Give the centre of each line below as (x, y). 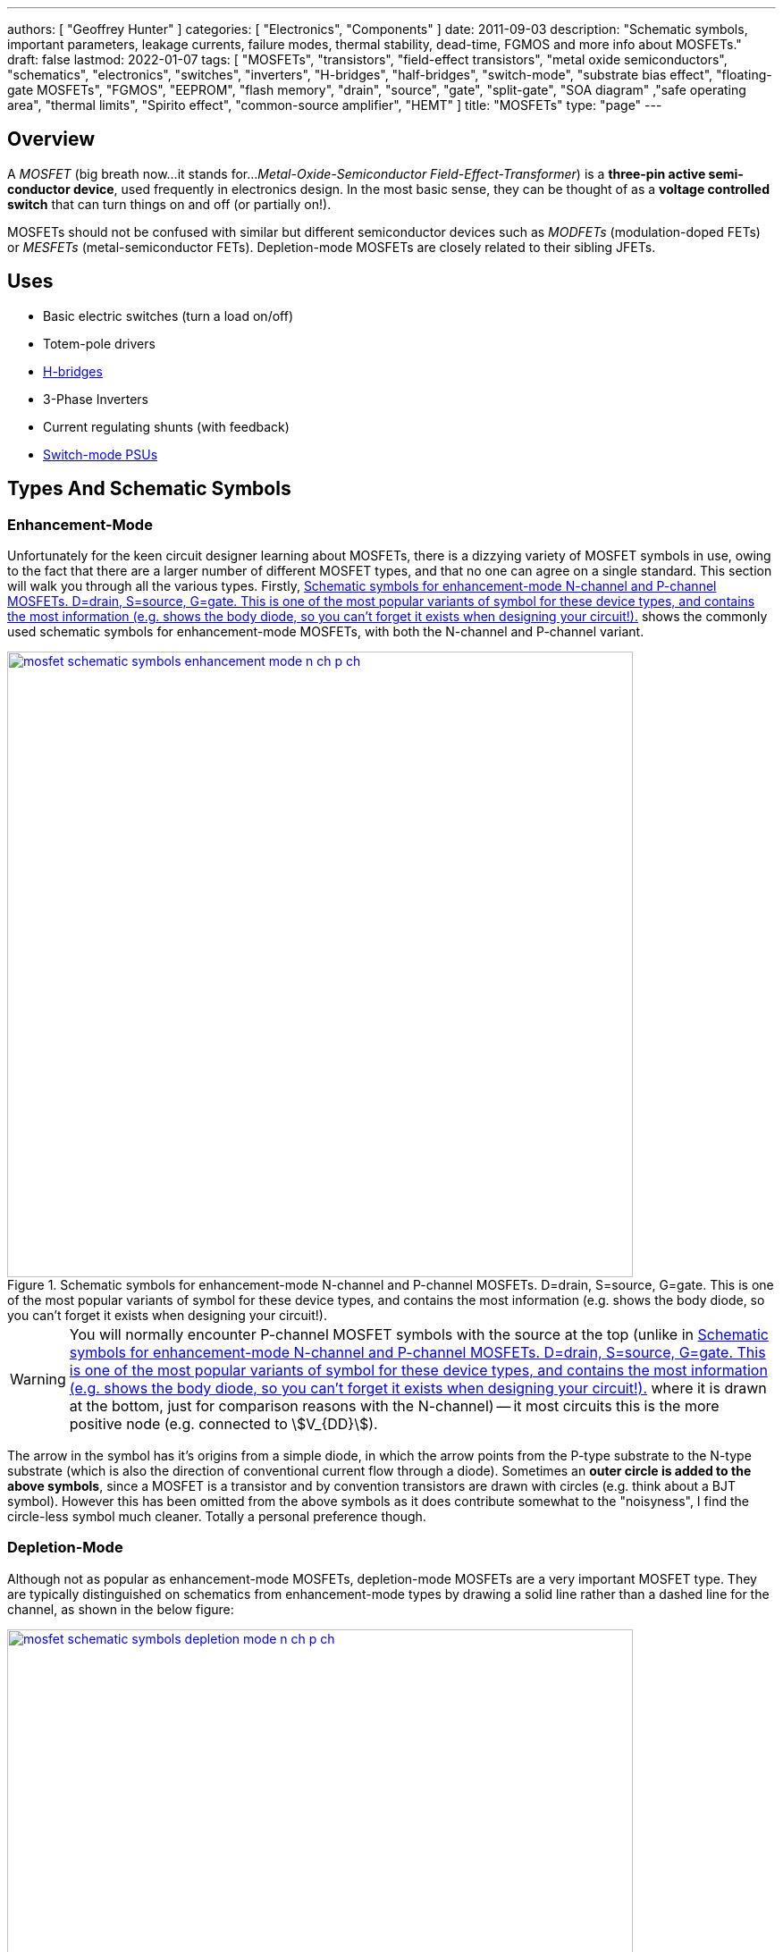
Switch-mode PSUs (101, 454)
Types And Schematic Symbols (149, 489)
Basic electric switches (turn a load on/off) (168, 316)
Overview (51, 139)
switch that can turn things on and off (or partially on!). (169, 204)
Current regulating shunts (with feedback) (166, 426)
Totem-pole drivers (99, 343)
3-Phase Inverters (96, 399)
